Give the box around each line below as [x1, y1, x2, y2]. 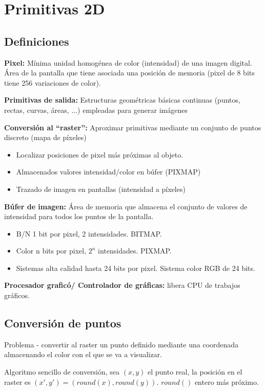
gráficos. [4, 290, 30, 301]
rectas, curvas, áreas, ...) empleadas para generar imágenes [4, 104, 188, 115]
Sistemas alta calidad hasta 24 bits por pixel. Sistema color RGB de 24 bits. [16, 262, 255, 273]
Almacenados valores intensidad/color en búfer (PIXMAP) [16, 166, 201, 177]
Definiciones [4, 33, 69, 49]
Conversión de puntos [4, 315, 121, 331]
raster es [4, 376, 31, 387]
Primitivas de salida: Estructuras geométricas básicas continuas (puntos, [4, 94, 240, 105]
